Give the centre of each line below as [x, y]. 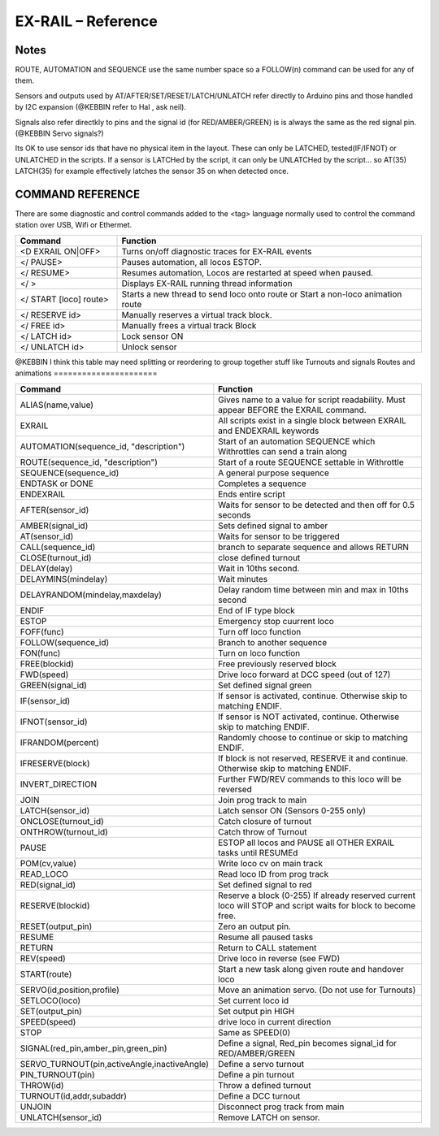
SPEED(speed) [48, 1021]
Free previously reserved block [278, 664]
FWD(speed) [44, 674]
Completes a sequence [262, 483]
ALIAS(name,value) [57, 405]
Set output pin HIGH [256, 1011]
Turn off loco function [260, 631]
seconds [235, 514]
